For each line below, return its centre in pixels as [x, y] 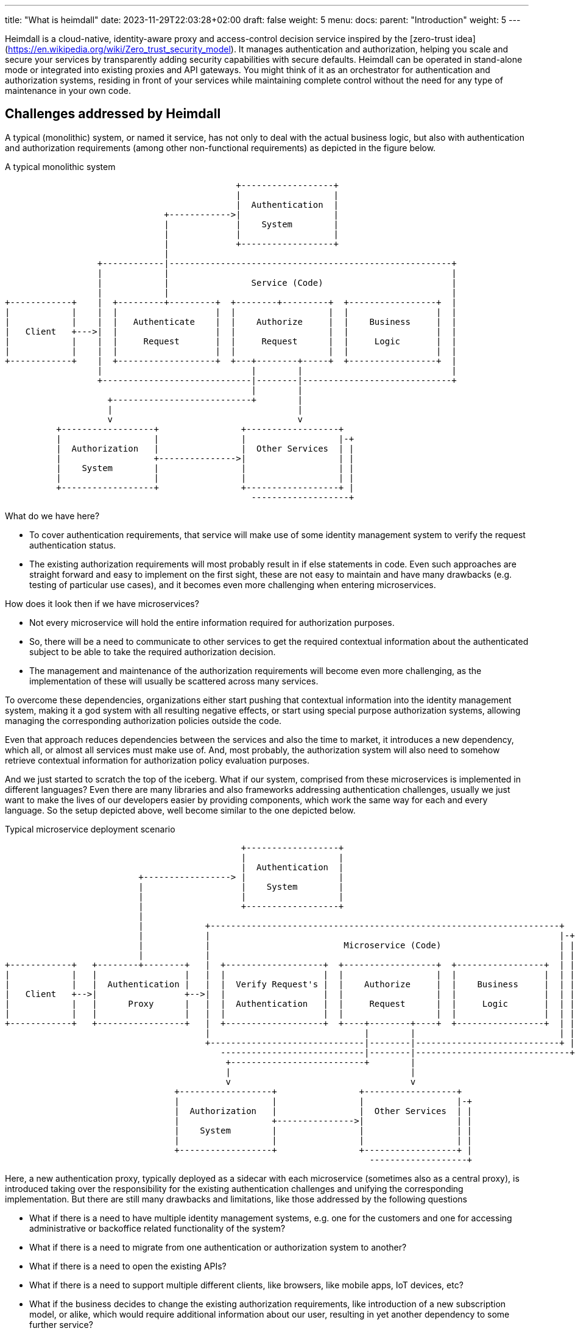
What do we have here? [52, 516]
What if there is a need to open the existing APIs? [128, 1266]
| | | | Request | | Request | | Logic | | [231, 341]
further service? [61, 1324]
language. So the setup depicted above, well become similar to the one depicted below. [180, 810]
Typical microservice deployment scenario [90, 829]
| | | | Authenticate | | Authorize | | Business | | [231, 321]
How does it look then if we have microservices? [102, 603]
